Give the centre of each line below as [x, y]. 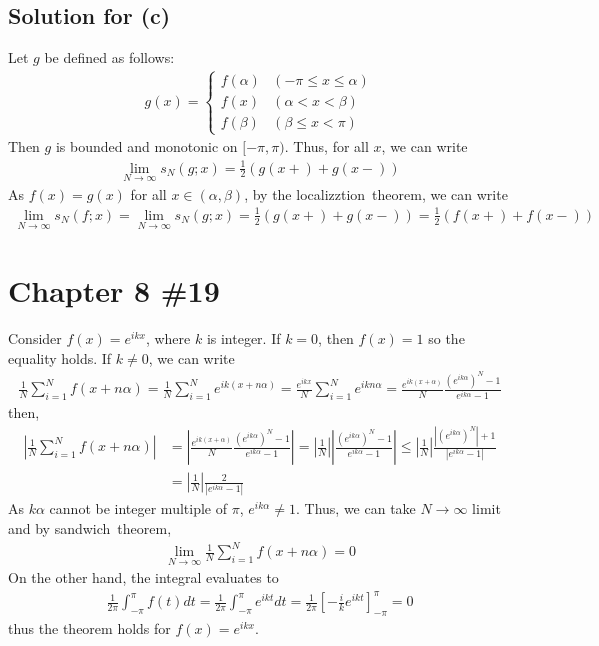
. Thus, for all [326, 146]
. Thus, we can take [355, 508]
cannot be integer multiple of [138, 508]
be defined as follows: [109, 57]
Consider [35, 338]
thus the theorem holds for [89, 628]
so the [446, 338]
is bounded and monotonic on [146, 146]
